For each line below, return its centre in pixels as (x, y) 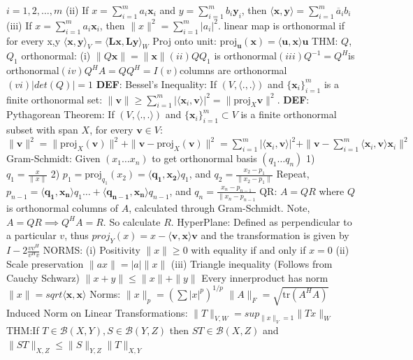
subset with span (42, 130)
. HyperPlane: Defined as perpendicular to (261, 221)
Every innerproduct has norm (265, 277)
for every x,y (34, 40)
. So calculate (132, 221)
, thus (77, 235)
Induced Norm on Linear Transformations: (97, 312)
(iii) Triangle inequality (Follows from (252, 264)
